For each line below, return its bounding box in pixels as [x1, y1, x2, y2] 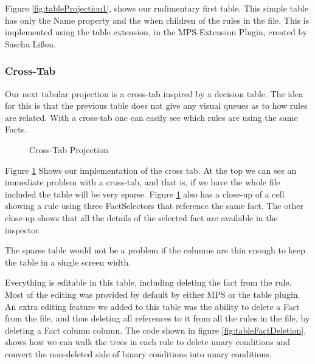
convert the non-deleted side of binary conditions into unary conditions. [5, 347, 272, 360]
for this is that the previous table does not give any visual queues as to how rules [5, 99, 308, 112]
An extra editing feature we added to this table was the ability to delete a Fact [5, 300, 300, 312]
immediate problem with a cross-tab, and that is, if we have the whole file [5, 176, 280, 188]
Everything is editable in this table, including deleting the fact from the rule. [5, 276, 292, 289]
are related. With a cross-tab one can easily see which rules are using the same [5, 111, 298, 123]
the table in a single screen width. [5, 255, 131, 268]
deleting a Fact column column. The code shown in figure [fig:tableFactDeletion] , [5, 323, 306, 336]
